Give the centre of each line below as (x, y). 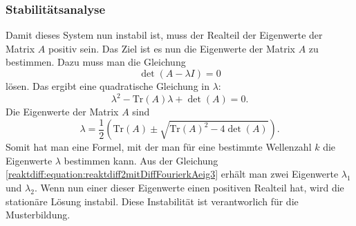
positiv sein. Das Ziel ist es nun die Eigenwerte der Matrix (171, 48)
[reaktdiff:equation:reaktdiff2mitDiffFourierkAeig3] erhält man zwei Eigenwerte (172, 174)
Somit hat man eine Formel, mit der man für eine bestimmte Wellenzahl (159, 147)
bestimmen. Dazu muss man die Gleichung (96, 62)
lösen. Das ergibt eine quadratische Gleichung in (107, 86)
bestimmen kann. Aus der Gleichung (141, 160)
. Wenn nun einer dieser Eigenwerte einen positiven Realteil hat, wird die (189, 187)
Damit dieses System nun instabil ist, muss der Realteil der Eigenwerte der (164, 35)
